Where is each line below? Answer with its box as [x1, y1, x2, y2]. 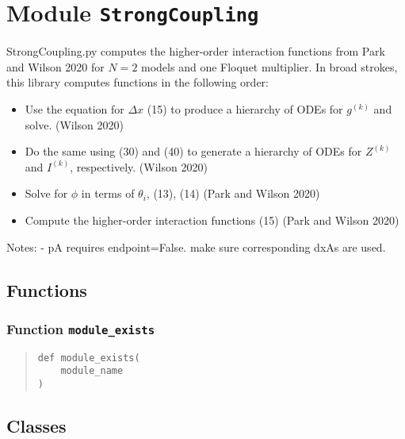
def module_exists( [37, 352, 140, 364]
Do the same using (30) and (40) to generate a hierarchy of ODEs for [25, 143, 362, 160]
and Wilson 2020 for [6, 58, 105, 75]
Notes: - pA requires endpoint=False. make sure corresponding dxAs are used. [6, 238, 386, 255]
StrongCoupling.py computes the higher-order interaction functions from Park [6, 43, 385, 60]
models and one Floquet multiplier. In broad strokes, [141, 58, 398, 75]
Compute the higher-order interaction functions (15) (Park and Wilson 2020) [25, 212, 399, 228]
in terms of [81, 185, 135, 202]
